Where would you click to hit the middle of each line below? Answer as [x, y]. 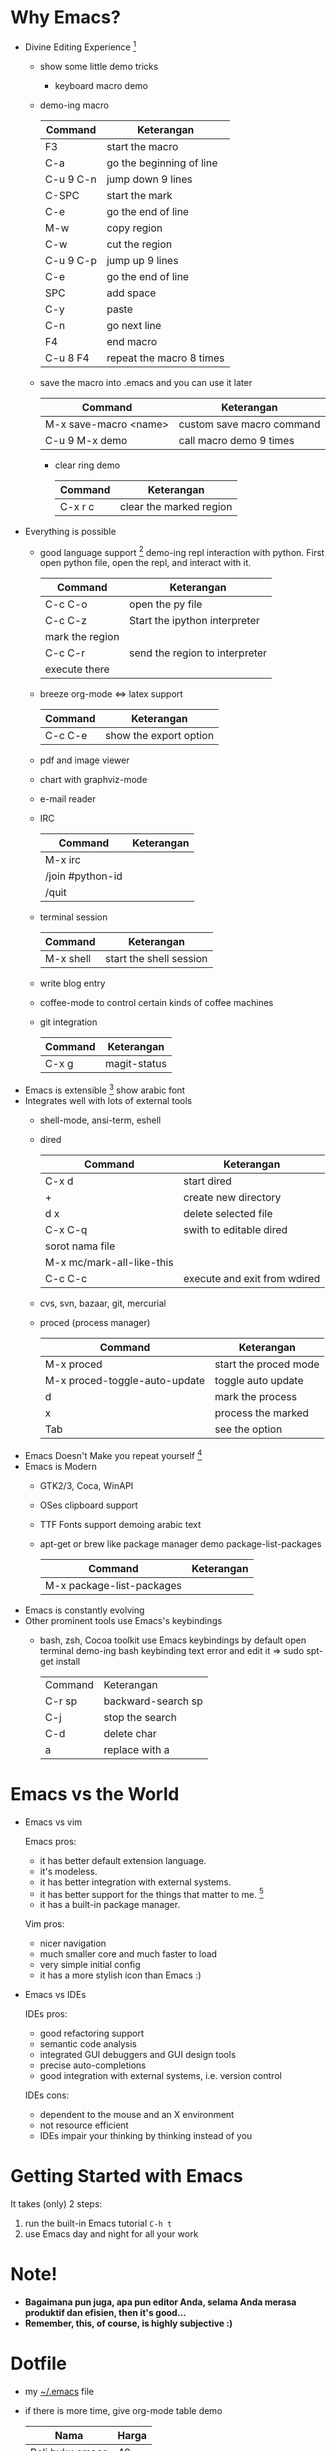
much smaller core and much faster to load [128, 1954]
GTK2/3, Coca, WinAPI [86, 1485]
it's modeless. [68, 1871]
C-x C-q [66, 1229]
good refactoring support [92, 2033]
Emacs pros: [50, 1841]
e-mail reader [68, 799]
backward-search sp [153, 1701]
